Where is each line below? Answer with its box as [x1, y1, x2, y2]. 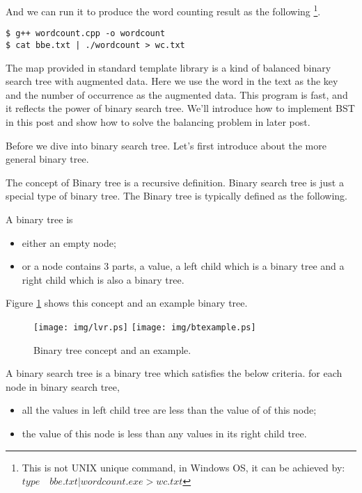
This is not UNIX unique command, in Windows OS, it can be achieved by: [22, 460, 345, 474]
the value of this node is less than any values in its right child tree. [22, 426, 307, 440]
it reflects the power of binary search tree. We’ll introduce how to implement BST [6, 101, 355, 115]
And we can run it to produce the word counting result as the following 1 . [6, 2, 321, 18]
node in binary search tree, [6, 379, 120, 394]
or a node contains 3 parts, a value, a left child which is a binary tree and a [22, 259, 345, 273]
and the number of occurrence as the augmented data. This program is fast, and [6, 87, 348, 102]
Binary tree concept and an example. [33, 342, 191, 357]
